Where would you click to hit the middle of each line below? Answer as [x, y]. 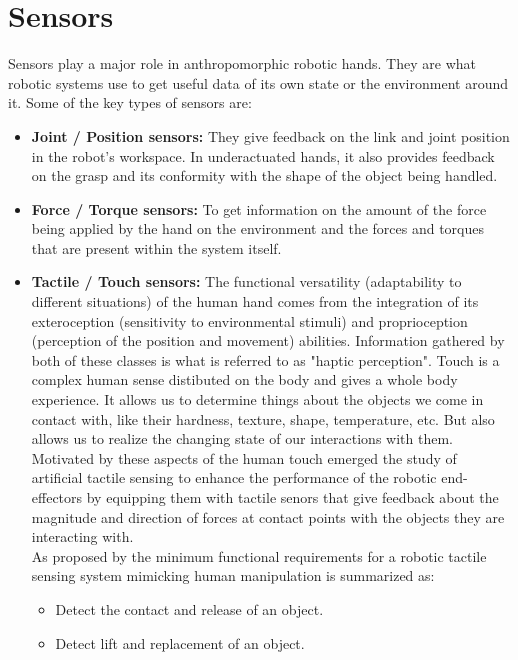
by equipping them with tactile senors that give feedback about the [292, 497]
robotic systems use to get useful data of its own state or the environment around [258, 82]
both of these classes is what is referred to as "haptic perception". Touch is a [265, 359]
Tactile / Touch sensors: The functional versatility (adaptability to [246, 281]
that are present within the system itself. [156, 247]
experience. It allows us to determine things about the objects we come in [257, 399]
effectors [57, 497]
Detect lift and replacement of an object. [180, 642]
